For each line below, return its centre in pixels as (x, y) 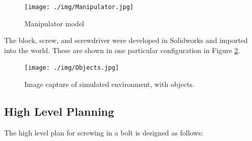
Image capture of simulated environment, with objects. (109, 84)
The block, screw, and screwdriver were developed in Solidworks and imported (126, 40)
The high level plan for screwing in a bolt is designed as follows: (104, 132)
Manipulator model (54, 23)
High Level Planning (59, 111)
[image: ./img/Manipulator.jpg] (79, 7)
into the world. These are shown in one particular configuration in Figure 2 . (122, 50)
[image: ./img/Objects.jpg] (72, 68)
